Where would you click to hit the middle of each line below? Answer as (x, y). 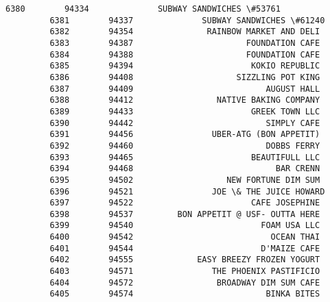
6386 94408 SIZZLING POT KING (185, 77)
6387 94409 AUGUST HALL (185, 89)
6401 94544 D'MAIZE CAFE (185, 248)
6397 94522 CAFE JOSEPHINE (185, 203)
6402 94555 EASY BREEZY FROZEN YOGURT (185, 260)
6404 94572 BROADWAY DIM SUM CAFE (185, 282)
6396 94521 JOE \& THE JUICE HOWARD (187, 191)
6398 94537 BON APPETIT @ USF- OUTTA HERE (185, 214)
